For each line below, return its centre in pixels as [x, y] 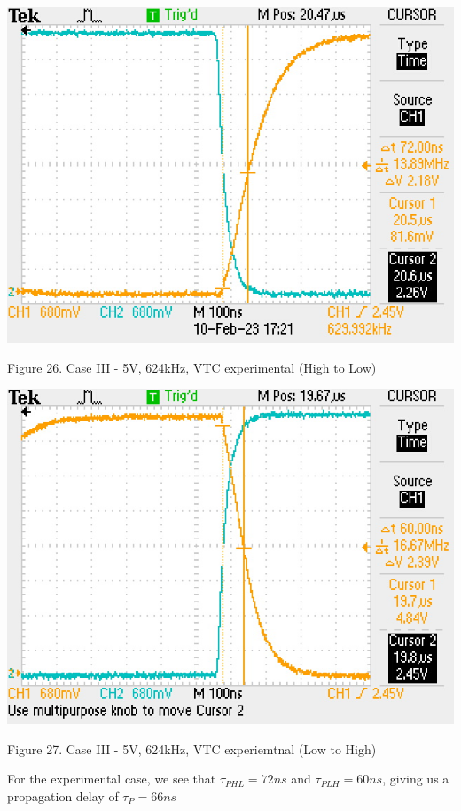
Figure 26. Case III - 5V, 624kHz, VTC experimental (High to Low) [192, 367]
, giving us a [416, 779]
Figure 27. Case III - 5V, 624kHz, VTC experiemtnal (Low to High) [192, 748]
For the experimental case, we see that [112, 779]
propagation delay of [63, 795]
